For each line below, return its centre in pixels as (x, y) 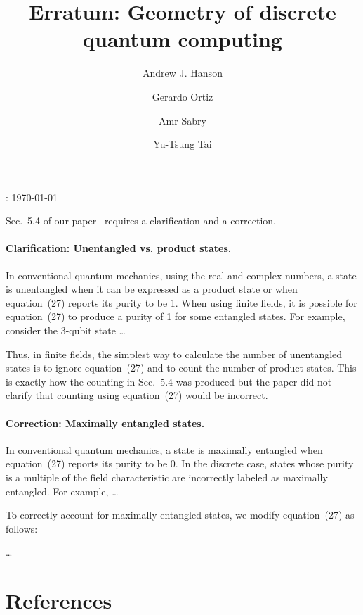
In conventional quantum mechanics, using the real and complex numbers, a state (181, 275)
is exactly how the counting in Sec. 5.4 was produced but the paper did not (169, 381)
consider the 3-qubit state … (66, 330)
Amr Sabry (183, 120)
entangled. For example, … (62, 491)
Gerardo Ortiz (183, 96)
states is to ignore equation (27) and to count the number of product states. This (181, 368)
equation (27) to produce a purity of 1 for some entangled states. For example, (176, 316)
